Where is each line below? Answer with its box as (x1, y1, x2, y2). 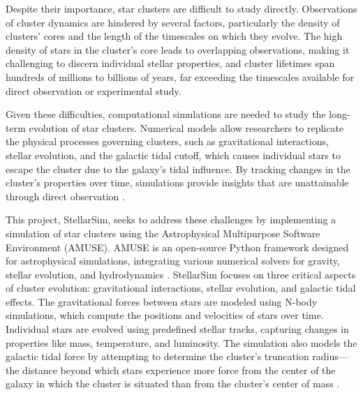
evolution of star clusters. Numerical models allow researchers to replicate (29, 120, 344, 135)
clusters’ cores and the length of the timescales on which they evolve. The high (6, 29, 343, 43)
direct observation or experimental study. (6, 83, 181, 98)
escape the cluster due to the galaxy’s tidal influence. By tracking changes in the (6, 161, 350, 176)
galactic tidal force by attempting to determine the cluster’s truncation (6, 349, 309, 364)
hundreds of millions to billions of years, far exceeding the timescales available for (6, 69, 355, 84)
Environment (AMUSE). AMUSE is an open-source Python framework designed (6, 239, 349, 254)
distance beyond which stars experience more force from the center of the (22, 362, 336, 377)
